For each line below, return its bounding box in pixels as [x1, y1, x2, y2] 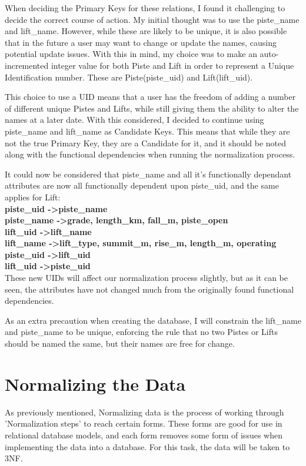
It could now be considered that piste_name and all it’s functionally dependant [5, 167, 292, 180]
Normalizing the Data [5, 371, 186, 395]
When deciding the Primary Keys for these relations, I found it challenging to [5, 2, 285, 14]
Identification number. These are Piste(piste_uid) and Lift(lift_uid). [5, 71, 253, 83]
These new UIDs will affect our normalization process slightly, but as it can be [5, 271, 288, 284]
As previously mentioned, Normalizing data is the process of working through [5, 405, 284, 418]
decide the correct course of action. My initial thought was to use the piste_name [5, 13, 300, 25]
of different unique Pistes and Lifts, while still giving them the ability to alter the [5, 102, 299, 114]
